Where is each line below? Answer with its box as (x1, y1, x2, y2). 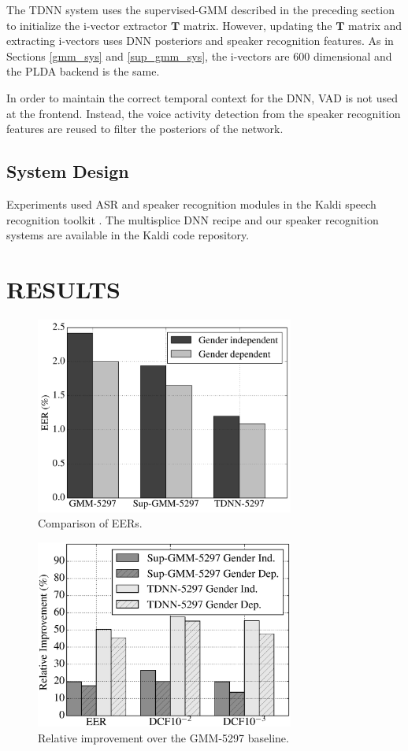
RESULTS (6, 272, 121, 305)
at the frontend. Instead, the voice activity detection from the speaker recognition (6, 105, 401, 121)
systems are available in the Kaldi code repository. (6, 227, 250, 243)
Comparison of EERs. (38, 515, 143, 531)
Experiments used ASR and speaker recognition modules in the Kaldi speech (6, 195, 376, 212)
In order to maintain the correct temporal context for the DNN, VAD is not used (6, 89, 398, 105)
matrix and (348, 17, 402, 33)
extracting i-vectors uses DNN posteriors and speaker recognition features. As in (6, 32, 394, 49)
